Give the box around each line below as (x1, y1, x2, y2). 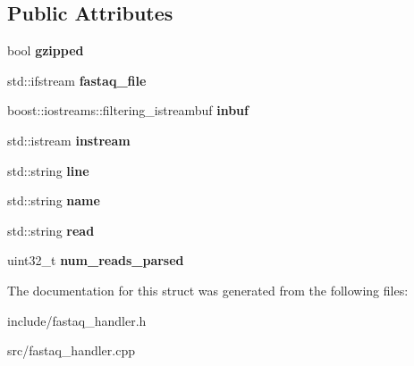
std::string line (7, 161, 89, 179)
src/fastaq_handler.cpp (7, 341, 135, 360)
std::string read (7, 220, 95, 239)
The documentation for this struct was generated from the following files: (7, 280, 409, 299)
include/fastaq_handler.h (7, 311, 147, 329)
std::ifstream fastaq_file (7, 71, 147, 89)
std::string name (7, 191, 100, 210)
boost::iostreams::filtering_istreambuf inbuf (7, 101, 249, 120)
